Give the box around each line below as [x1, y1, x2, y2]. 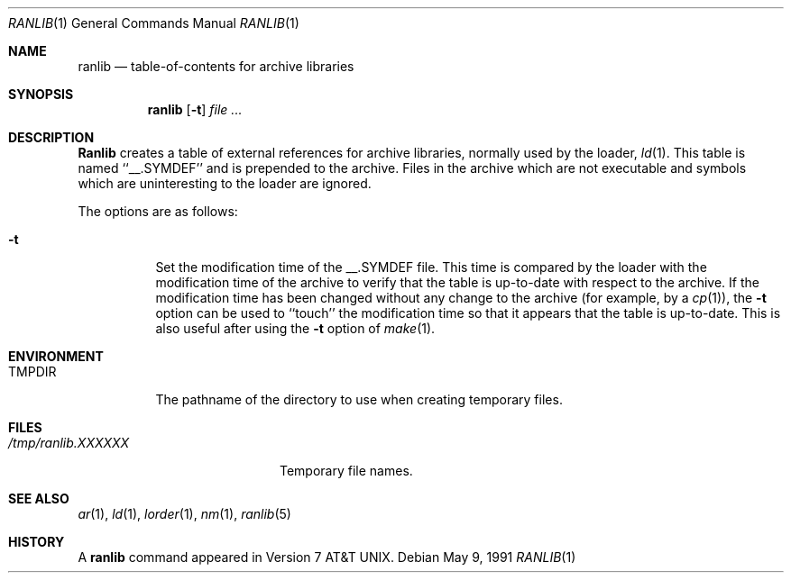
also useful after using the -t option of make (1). [155, 321, 436, 336]
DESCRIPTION [8, 130, 95, 145]
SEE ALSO [8, 491, 69, 506]
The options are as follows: [78, 204, 238, 219]
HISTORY [8, 534, 65, 549]
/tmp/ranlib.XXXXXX [8, 435, 130, 450]
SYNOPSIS [8, 86, 74, 102]
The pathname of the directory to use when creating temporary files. [155, 392, 563, 407]
